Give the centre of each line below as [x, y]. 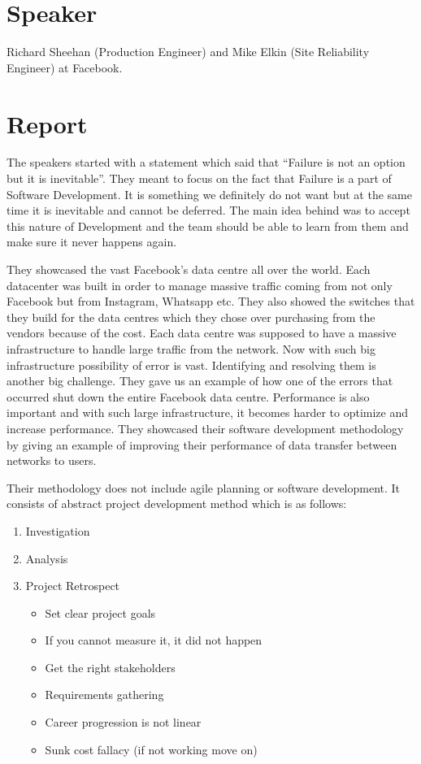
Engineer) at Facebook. [65, 67]
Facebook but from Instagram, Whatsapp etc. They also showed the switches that [211, 301]
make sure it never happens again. [92, 242]
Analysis [47, 558]
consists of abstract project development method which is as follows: [177, 504]
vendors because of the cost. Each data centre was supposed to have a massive [202, 333]
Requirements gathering [104, 695]
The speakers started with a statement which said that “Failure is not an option [206, 162]
